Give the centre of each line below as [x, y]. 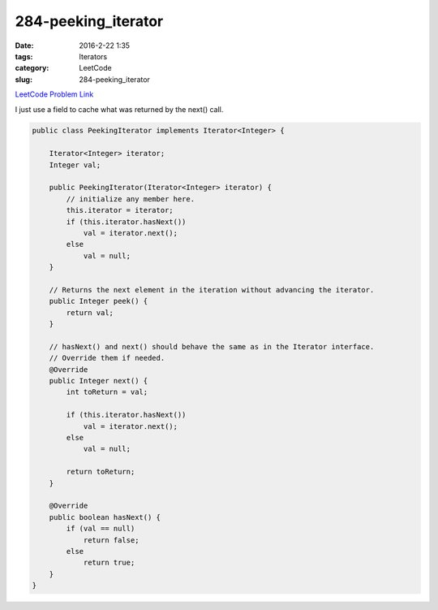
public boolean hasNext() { [105, 517]
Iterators [93, 56]
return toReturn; [101, 472]
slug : [24, 79]
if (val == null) [101, 529]
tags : [24, 56]
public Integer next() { [99, 381]
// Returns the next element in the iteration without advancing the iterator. [212, 290]
